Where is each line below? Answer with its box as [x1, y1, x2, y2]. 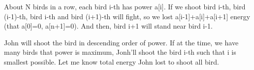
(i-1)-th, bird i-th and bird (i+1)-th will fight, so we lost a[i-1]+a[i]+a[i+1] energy [4, 11, 251, 21]
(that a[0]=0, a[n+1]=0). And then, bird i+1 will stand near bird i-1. [4, 21, 213, 31]
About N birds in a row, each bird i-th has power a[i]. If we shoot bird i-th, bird [4, 1, 246, 11]
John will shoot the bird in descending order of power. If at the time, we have [4, 37, 239, 47]
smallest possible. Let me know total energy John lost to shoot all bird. [4, 56, 219, 67]
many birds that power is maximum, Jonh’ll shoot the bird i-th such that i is [4, 47, 236, 57]
